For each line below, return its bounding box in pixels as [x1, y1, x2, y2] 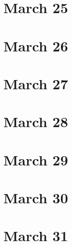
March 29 [3, 149, 68, 169]
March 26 [3, 35, 68, 55]
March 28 [3, 112, 68, 131]
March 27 [3, 73, 68, 93]
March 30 [3, 188, 68, 208]
